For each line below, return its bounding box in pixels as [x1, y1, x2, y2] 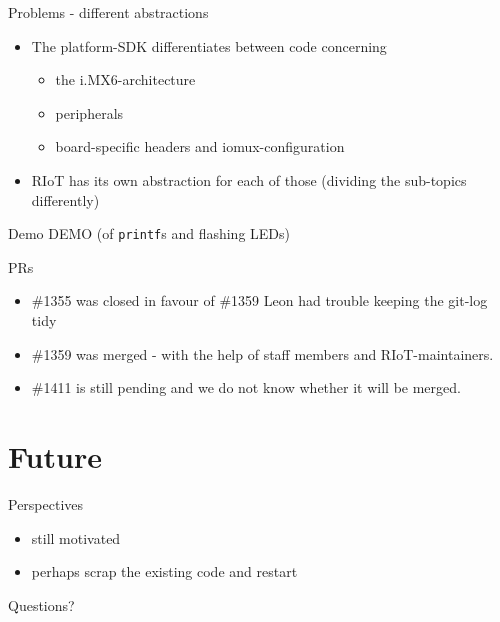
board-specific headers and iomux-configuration [55, 136, 345, 157]
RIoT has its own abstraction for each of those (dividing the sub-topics [31, 169, 467, 190]
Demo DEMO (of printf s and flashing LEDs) [8, 223, 290, 244]
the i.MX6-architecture [55, 69, 196, 90]
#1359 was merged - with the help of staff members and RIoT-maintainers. [31, 343, 494, 364]
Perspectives [8, 493, 84, 514]
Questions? [8, 594, 75, 615]
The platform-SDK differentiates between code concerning [31, 35, 387, 56]
